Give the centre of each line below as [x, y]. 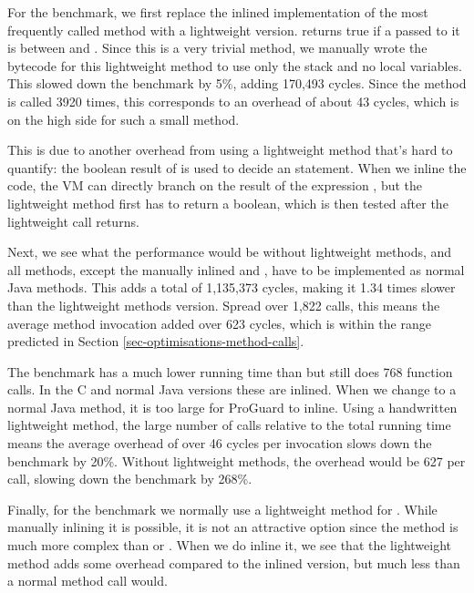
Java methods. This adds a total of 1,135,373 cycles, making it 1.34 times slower [232, 287]
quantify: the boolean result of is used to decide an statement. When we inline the [237, 167]
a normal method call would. [88, 581]
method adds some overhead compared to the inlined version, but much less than [234, 562]
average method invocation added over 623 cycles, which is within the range [219, 323]
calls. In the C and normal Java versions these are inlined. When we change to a [232, 389]
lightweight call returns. [73, 221]
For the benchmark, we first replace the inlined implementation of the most [218, 12]
